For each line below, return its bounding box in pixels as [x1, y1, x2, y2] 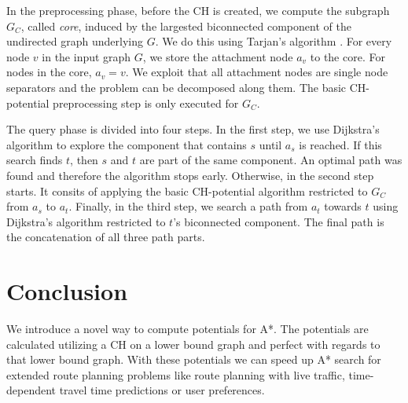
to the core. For [310, 48, 385, 64]
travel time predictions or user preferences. [59, 382, 265, 398]
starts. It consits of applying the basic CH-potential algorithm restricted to [6, 182, 368, 199]
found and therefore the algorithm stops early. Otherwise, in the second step [6, 167, 374, 183]
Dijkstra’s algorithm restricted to [6, 213, 166, 229]
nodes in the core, [6, 64, 92, 80]
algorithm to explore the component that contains [6, 136, 247, 152]
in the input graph [42, 48, 131, 64]
